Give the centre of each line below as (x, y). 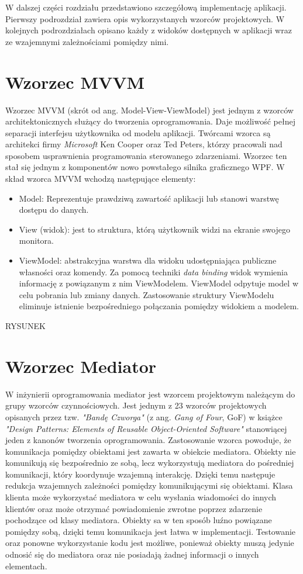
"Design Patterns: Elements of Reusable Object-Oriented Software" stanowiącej (146, 428)
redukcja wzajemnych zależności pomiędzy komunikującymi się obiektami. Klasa (149, 485)
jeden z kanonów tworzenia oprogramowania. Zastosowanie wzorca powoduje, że (148, 440)
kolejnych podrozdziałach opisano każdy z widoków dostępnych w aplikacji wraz (149, 30)
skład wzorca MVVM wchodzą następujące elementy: (101, 179)
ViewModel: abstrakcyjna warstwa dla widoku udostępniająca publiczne (148, 260)
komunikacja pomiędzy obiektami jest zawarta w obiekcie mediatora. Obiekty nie (151, 451)
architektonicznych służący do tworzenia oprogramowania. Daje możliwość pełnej (150, 121)
